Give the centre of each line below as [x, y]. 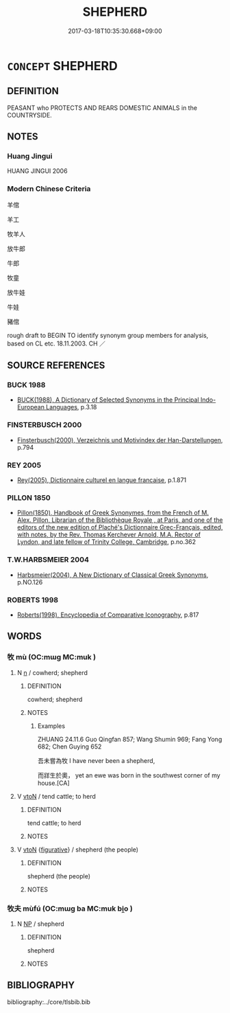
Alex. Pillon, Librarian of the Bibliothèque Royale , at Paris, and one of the [120, 520]
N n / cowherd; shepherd [52, 672]
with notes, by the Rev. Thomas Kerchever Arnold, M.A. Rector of [109, 535]
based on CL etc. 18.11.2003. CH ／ [56, 343]
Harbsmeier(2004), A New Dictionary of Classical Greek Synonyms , [113, 575]
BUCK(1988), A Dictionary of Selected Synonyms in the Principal [108, 400]
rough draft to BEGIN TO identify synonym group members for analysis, [108, 335]
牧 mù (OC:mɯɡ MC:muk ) [52, 657]
